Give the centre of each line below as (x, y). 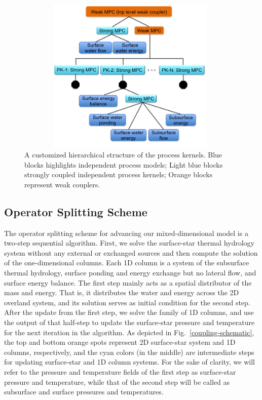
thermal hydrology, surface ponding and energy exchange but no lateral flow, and (130, 272)
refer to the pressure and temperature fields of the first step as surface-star (120, 371)
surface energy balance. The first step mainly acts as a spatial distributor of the (128, 282)
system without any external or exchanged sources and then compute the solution (131, 252)
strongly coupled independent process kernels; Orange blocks (119, 174)
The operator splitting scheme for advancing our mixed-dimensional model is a (126, 233)
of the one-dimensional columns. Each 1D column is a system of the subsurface (127, 263)
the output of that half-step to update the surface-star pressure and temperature (129, 322)
